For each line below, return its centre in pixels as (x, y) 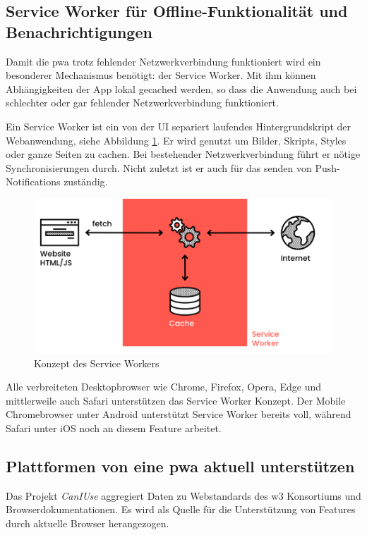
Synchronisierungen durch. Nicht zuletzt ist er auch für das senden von (159, 167)
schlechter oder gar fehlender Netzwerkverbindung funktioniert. (142, 103)
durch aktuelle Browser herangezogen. (88, 523)
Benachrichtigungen (79, 31)
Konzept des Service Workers (97, 363)
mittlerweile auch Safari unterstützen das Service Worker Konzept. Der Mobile (176, 400)
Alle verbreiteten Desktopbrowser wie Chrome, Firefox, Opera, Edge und (164, 387)
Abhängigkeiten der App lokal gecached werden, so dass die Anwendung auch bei (181, 88)
